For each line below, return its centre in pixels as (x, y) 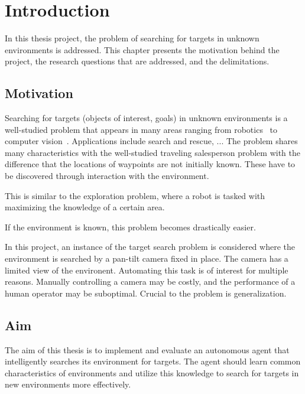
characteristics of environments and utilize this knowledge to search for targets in (152, 372)
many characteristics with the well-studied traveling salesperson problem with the (152, 152)
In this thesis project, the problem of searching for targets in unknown (132, 38)
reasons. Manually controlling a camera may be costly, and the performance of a (150, 281)
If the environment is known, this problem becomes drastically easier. (130, 227)
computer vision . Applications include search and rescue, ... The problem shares (151, 141)
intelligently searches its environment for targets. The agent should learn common (153, 361)
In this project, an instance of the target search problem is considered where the (150, 247)
